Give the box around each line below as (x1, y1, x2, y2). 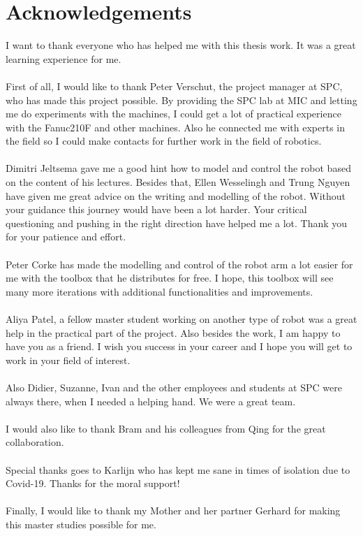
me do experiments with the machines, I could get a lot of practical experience (6, 106, 341, 121)
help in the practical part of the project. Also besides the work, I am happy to (6, 325, 341, 340)
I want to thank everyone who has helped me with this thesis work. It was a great (6, 38, 356, 52)
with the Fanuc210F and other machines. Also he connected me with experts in (6, 119, 346, 134)
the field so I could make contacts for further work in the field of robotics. (6, 133, 322, 148)
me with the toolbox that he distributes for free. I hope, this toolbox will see (6, 270, 334, 285)
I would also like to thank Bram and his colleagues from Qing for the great (6, 421, 326, 435)
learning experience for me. (6, 51, 121, 66)
